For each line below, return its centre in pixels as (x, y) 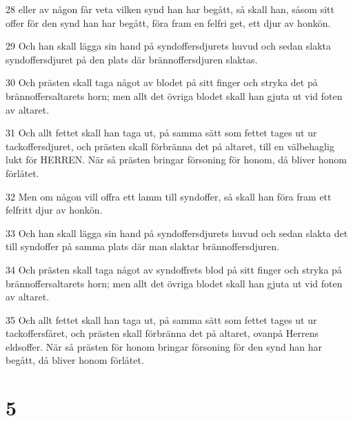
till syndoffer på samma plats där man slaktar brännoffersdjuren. (142, 246)
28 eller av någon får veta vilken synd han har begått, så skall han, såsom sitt (170, 9)
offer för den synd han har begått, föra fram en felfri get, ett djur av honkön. (168, 22)
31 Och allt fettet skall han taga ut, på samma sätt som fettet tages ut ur (161, 133)
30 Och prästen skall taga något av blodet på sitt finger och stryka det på (162, 82)
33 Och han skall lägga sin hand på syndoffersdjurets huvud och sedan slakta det (177, 233)
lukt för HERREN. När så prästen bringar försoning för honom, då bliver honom (176, 160)
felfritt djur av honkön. (54, 210)
